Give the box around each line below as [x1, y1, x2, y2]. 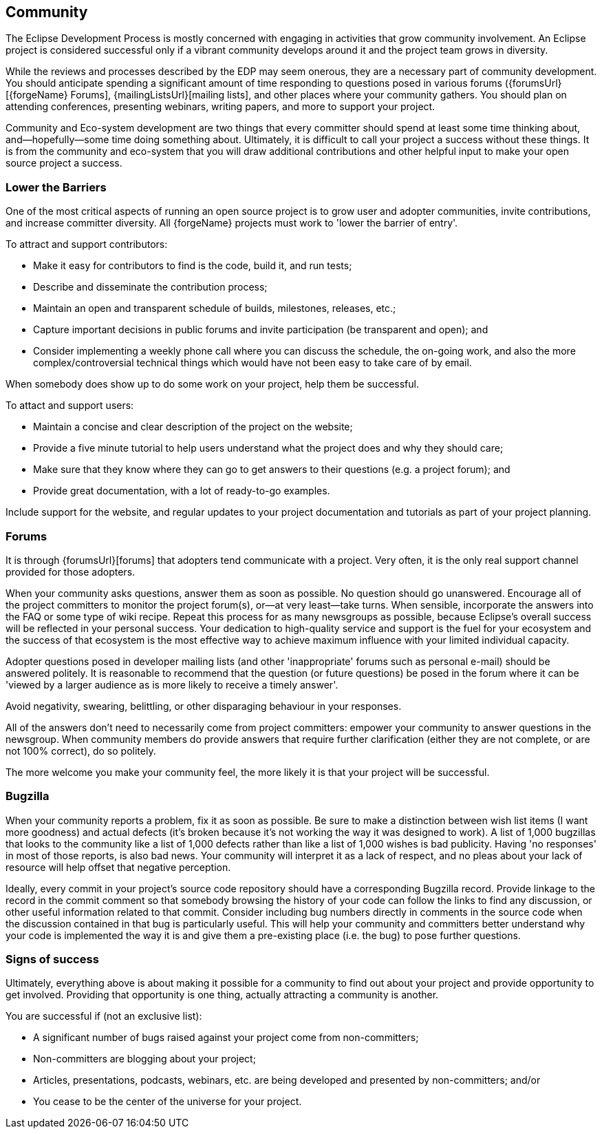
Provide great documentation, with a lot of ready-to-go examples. [33, 485, 330, 497]
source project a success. [6, 157, 122, 169]
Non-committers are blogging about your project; [33, 1053, 256, 1065]
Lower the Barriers [6, 180, 107, 194]
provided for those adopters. [6, 565, 136, 578]
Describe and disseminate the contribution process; [33, 281, 268, 293]
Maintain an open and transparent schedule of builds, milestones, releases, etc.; [33, 302, 396, 315]
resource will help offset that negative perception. [6, 861, 231, 873]
